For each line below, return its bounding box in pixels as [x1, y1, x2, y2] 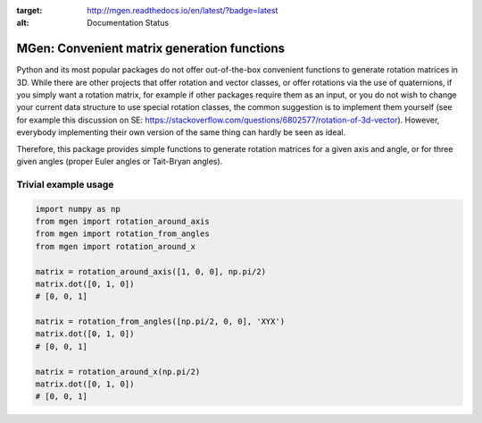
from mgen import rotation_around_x [35, 241, 196, 251]
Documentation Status [87, 18, 170, 29]
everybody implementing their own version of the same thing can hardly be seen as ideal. [16, 127, 346, 138]
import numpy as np [35, 204, 120, 214]
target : [16, 5, 43, 15]
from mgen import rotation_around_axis [35, 216, 210, 226]
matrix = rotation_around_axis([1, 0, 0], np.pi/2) [35, 266, 267, 276]
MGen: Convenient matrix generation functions [16, 41, 286, 56]
